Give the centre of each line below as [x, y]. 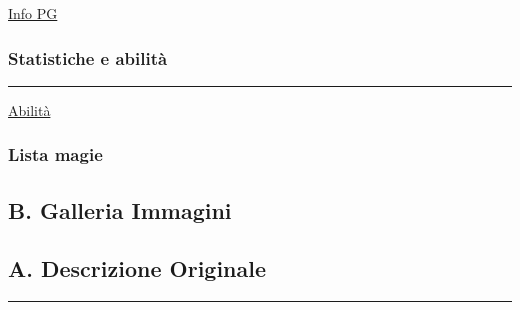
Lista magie [55, 154]
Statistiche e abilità [88, 57]
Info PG [33, 13]
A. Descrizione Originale [137, 268]
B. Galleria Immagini [120, 209]
